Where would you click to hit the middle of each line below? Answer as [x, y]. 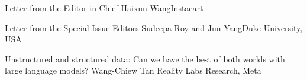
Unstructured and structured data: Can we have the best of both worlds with [145, 59]
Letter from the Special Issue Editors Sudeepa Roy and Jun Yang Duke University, [154, 27]
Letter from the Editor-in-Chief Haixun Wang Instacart [104, 8]
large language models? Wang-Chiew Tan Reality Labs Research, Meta [133, 70]
